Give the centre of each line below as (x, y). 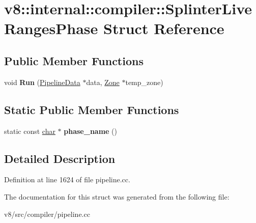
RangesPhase (51, 28)
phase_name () (91, 131)
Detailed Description (60, 158)
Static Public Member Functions (92, 109)
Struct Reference (164, 28)
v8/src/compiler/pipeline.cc (47, 214)
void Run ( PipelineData (42, 82)
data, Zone (103, 82)
